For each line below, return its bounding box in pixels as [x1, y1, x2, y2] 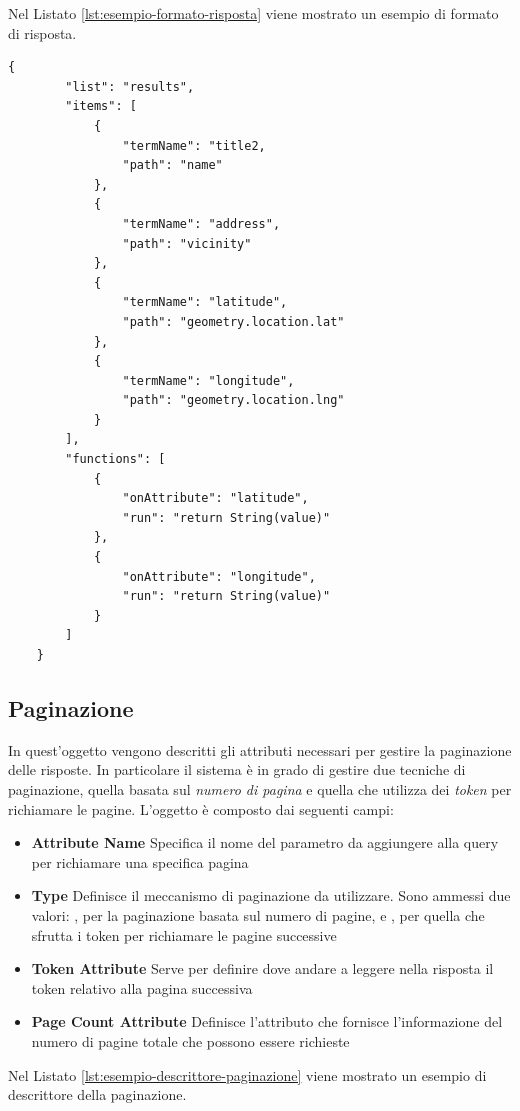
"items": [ [65, 99, 137, 114]
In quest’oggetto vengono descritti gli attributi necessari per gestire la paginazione [8, 739, 512, 760]
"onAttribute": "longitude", [122, 569, 316, 584]
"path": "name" [122, 158, 223, 173]
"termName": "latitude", [122, 295, 288, 310]
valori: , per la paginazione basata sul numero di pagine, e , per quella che [31, 904, 485, 925]
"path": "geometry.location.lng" [122, 393, 345, 408]
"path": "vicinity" [122, 236, 252, 251]
